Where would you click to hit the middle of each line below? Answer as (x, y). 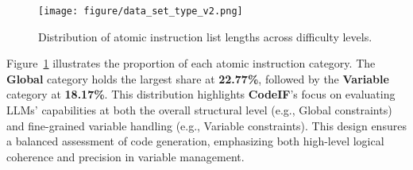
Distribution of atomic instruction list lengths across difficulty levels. (205, 36)
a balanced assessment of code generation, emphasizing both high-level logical (195, 141)
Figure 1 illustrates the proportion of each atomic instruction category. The (191, 63)
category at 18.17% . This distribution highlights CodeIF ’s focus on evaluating (201, 94)
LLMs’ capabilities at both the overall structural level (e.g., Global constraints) (199, 110)
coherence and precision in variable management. (125, 156)
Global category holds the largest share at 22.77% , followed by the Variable (198, 78)
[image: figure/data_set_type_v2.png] (141, 11)
